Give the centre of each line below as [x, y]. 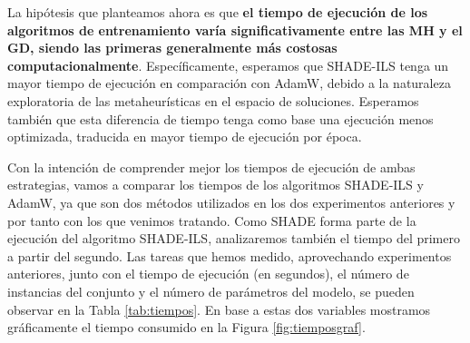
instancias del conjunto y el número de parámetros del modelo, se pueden [211, 291]
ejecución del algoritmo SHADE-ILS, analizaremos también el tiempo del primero [234, 238]
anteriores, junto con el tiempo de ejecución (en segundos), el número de [208, 274]
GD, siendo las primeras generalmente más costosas [172, 48]
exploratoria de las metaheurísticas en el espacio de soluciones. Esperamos [213, 100]
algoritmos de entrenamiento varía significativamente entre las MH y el [235, 29]
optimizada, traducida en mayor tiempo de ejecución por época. [185, 137]
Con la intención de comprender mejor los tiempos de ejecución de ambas [211, 167]
